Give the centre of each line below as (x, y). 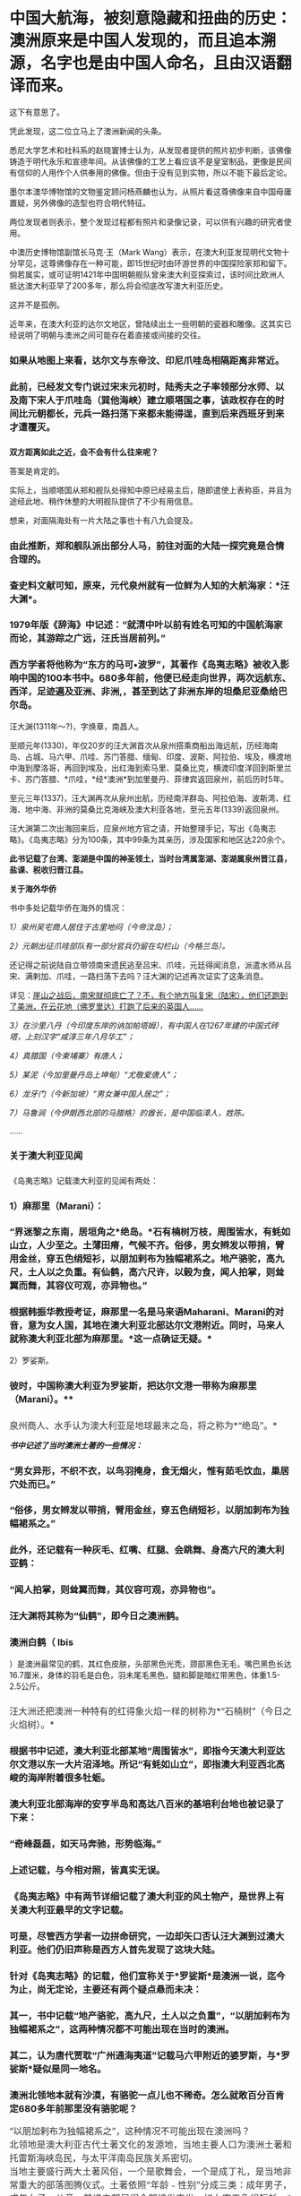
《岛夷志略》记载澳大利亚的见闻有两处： (84, 1180)
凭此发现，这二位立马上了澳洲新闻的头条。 (88, 131)
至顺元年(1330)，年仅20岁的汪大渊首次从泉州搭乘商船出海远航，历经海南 (144, 745)
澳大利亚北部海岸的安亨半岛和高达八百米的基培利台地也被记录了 (147, 1804)
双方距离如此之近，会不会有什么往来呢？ (84, 452)
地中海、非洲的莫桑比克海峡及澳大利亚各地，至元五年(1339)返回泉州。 (154, 809)
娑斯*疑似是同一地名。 (58, 2069)
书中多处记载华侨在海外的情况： (68, 908)
